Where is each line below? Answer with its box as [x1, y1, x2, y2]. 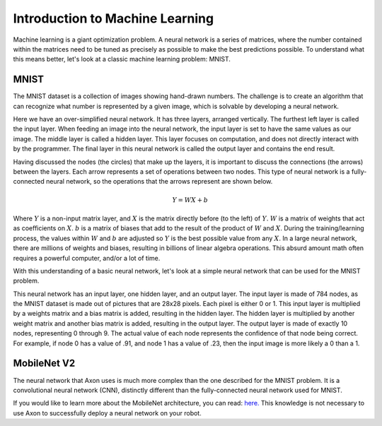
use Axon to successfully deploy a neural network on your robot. [13, 408, 202, 417]
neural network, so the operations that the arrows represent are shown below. [46, 177, 273, 186]
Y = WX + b [172, 196, 209, 204]
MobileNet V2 [13, 357, 76, 369]
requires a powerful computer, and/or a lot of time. [13, 254, 161, 262]
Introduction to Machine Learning [13, 11, 214, 26]
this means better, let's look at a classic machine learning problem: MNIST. [13, 55, 231, 64]
